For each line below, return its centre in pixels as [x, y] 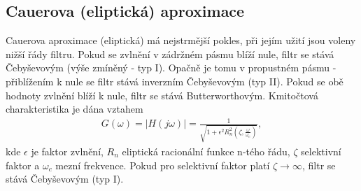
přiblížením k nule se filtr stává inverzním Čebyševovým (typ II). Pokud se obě [175, 81]
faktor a [23, 165]
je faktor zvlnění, [67, 151]
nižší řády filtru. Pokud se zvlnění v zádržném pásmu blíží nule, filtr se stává [170, 54]
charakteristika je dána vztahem [75, 109]
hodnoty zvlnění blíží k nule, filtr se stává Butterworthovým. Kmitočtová [162, 95]
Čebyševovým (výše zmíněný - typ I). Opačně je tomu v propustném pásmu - [171, 68]
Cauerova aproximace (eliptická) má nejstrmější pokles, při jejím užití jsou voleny [181, 40]
